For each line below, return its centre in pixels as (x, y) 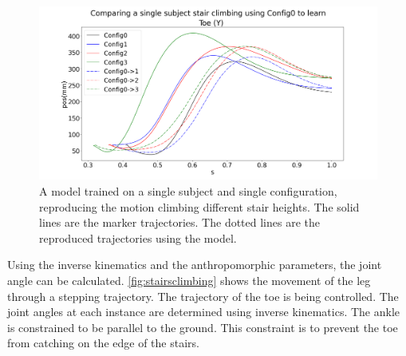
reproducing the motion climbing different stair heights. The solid (199, 206)
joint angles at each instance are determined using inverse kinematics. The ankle (204, 312)
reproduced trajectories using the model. (138, 237)
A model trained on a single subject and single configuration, (188, 190)
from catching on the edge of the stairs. (103, 343)
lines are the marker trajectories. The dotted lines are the (179, 222)
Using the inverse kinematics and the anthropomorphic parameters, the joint (195, 265)
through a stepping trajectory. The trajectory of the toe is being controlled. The (203, 296)
